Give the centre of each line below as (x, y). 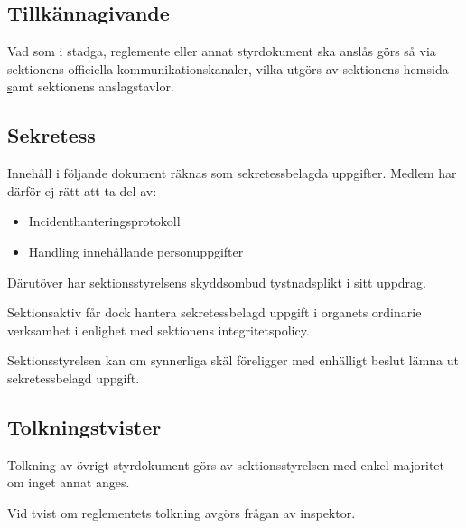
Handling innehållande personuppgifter (136, 251)
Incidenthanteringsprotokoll (104, 221)
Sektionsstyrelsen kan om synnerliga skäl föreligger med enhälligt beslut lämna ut (233, 360)
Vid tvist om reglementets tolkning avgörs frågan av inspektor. (182, 512)
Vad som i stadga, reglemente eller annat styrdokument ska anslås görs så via (222, 51)
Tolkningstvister (84, 426)
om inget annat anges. (69, 482)
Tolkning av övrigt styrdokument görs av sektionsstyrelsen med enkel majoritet (226, 464)
